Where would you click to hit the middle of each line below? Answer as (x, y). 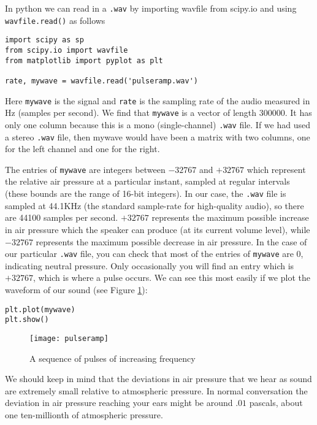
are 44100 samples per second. (62, 217)
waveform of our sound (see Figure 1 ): (76, 289)
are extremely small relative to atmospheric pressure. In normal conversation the (156, 390)
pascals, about (276, 403)
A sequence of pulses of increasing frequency (113, 358)
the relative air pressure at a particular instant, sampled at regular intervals (147, 181)
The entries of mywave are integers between (85, 169)
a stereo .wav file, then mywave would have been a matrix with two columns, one (158, 136)
